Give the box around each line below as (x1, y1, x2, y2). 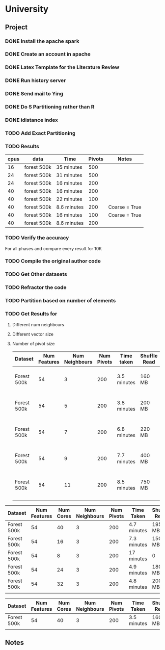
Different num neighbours (12, 321, 65, 327)
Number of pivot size (12, 340, 55, 346)
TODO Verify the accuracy (5, 234, 69, 241)
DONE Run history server (5, 77, 66, 84)
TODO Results (5, 143, 39, 150)
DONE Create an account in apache (5, 51, 91, 57)
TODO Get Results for (5, 311, 57, 317)
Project (5, 23, 28, 31)
